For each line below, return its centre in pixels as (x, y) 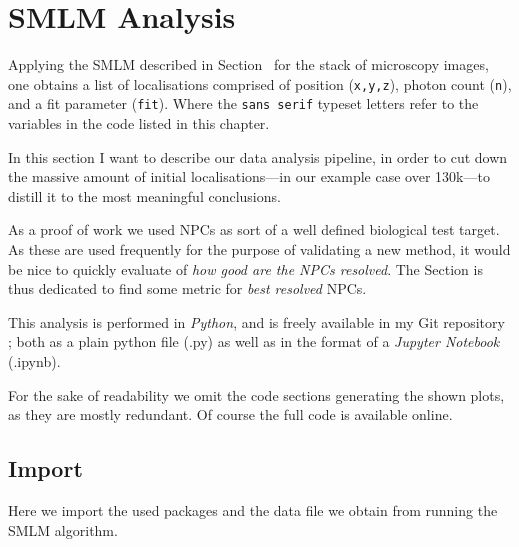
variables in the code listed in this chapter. (139, 123)
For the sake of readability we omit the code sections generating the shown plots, (256, 394)
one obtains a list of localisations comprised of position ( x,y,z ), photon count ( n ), (260, 83)
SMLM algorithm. (63, 529)
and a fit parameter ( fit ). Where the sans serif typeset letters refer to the (243, 103)
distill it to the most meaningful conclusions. (144, 195)
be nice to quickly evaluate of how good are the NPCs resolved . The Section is (245, 268)
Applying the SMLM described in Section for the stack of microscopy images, (248, 64)
